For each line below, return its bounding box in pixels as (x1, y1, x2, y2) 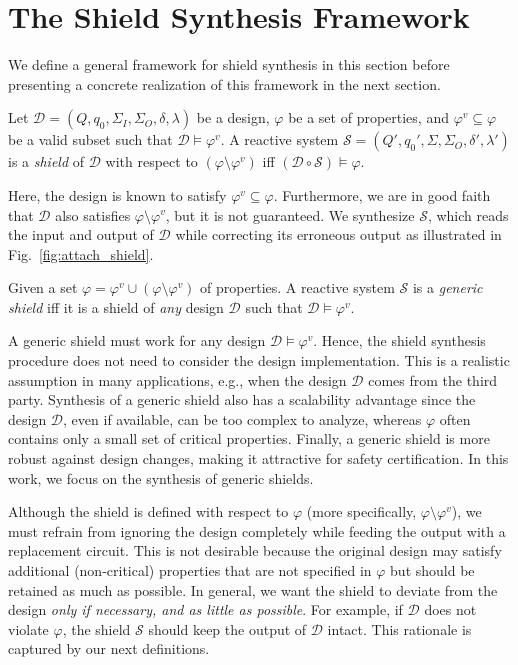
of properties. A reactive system (200, 277, 395, 298)
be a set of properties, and (288, 107, 449, 128)
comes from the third (368, 369, 498, 390)
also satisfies (55, 204, 131, 225)
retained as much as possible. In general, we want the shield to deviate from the (8, 579, 498, 600)
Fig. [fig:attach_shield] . (8, 243, 154, 264)
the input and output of (8, 224, 154, 245)
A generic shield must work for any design (8, 330, 266, 351)
